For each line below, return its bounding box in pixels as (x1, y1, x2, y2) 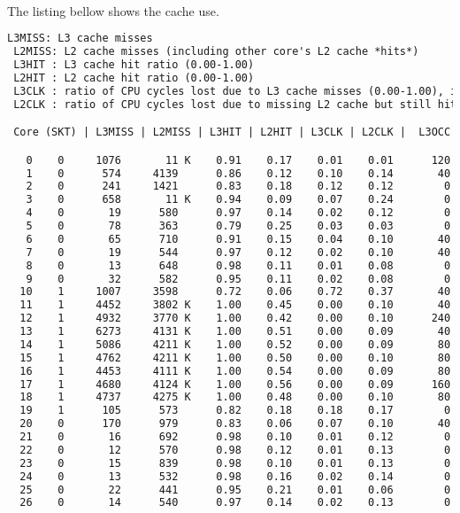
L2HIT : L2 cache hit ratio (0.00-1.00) (13, 71, 255, 84)
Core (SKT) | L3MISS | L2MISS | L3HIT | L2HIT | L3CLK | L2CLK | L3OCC (13, 126, 451, 139)
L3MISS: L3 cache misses (7, 32, 153, 45)
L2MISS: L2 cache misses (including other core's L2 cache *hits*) (13, 45, 419, 58)
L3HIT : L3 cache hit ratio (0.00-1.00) (13, 58, 255, 71)
